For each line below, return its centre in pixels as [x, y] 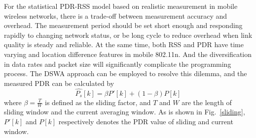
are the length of [207, 102]
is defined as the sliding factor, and [98, 102]
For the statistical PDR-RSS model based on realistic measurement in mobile [121, 6]
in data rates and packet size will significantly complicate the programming [118, 64]
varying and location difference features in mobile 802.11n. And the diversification [128, 54]
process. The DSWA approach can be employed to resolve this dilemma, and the [126, 73]
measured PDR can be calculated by [59, 83]
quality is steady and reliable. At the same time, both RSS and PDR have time [124, 44]
